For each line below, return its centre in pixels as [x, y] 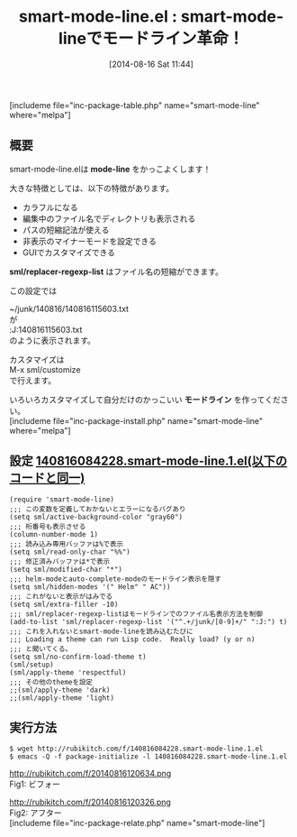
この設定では [33, 290]
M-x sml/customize [45, 369]
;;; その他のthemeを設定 [51, 682]
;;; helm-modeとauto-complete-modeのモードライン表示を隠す [116, 579]
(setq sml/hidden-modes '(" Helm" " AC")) [90, 587]
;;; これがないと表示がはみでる [61, 596]
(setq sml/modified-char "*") [66, 569]
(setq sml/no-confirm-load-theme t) [78, 657]
